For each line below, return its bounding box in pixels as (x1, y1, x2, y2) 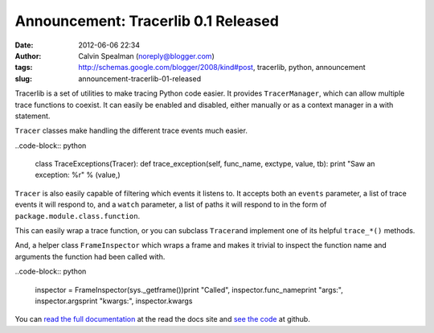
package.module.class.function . (14, 211, 141, 220)
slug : (14, 73, 32, 84)
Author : (14, 51, 42, 60)
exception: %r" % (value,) (35, 170, 121, 180)
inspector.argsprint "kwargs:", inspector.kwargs (35, 296, 193, 306)
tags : (14, 63, 33, 72)
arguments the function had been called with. (14, 252, 166, 261)
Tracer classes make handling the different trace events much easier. (14, 125, 248, 136)
